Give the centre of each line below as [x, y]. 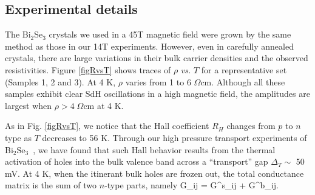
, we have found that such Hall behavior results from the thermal [154, 149]
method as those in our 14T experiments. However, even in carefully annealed [149, 46]
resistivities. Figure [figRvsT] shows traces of [88, 69]
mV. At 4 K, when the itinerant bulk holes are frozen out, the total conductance [154, 173]
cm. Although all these [243, 81]
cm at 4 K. [103, 105]
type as [19, 137]
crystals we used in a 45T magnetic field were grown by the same [170, 34]
